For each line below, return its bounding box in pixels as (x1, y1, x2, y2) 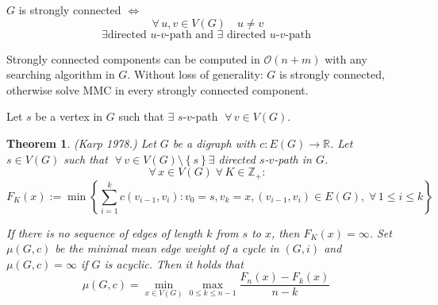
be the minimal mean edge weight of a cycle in (55, 240, 279, 257)
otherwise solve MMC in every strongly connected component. (6, 81, 309, 98)
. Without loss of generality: (127, 66, 263, 83)
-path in (274, 150, 312, 167)
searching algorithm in (6, 66, 115, 83)
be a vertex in (35, 108, 103, 125)
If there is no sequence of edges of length (6, 224, 203, 241)
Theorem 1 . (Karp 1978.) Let (6, 134, 156, 151)
